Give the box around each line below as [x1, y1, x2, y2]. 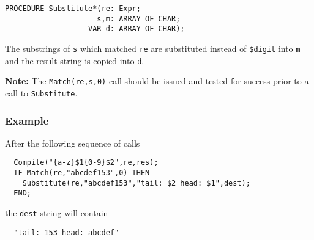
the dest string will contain [5, 206, 108, 219]
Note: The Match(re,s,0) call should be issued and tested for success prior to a [5, 75, 309, 87]
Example [5, 112, 49, 128]
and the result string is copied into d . [5, 54, 144, 67]
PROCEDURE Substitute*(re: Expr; [5, 4, 141, 13]
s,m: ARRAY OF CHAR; [97, 14, 181, 23]
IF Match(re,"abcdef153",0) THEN [13, 169, 150, 178]
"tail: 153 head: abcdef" [13, 228, 119, 237]
